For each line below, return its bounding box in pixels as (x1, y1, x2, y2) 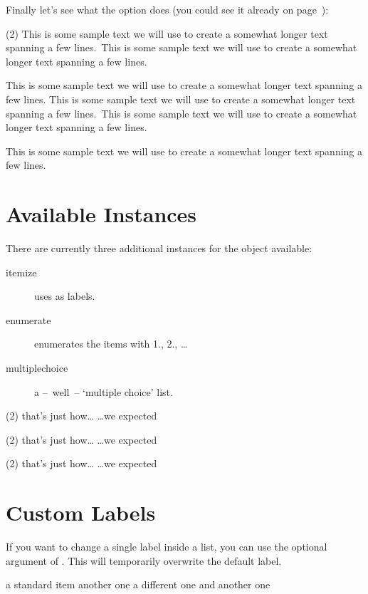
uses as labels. (34, 288, 95, 303)
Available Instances (6, 199, 197, 229)
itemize (6, 264, 37, 279)
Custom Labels (6, 498, 156, 527)
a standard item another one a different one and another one (6, 577, 270, 592)
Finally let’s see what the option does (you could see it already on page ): (6, 2, 329, 16)
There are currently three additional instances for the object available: (6, 241, 312, 256)
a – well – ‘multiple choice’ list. (34, 384, 173, 399)
